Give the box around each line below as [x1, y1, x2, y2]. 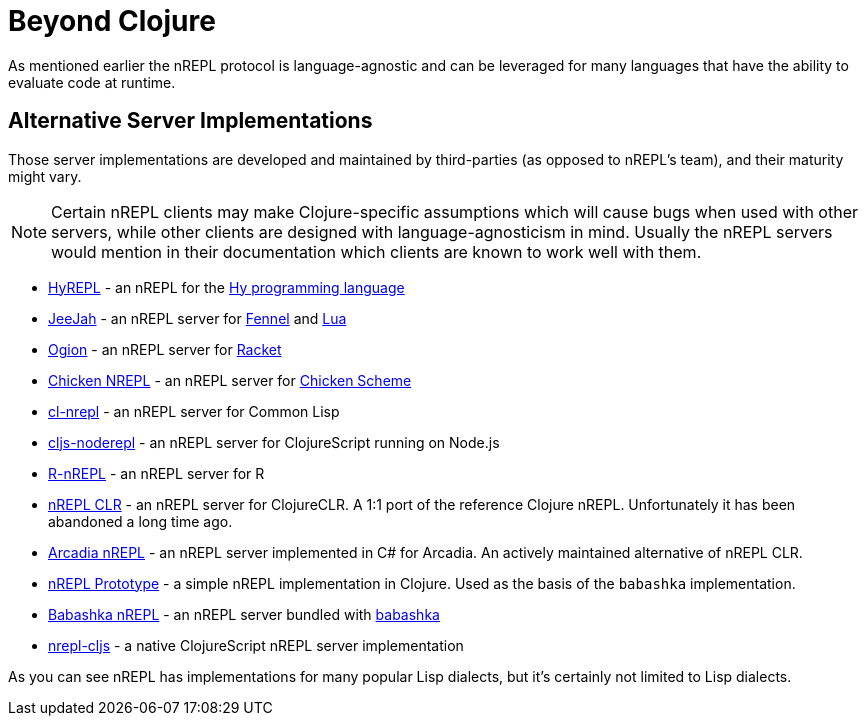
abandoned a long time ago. [48, 512, 233, 530]
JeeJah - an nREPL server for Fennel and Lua [48, 309, 347, 327]
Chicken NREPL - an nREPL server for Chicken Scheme [48, 371, 412, 389]
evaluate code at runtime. [8, 73, 176, 91]
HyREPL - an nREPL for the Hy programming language [48, 278, 405, 296]
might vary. [8, 167, 82, 185]
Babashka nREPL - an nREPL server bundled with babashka [48, 605, 440, 623]
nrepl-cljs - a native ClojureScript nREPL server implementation [48, 636, 464, 654]
